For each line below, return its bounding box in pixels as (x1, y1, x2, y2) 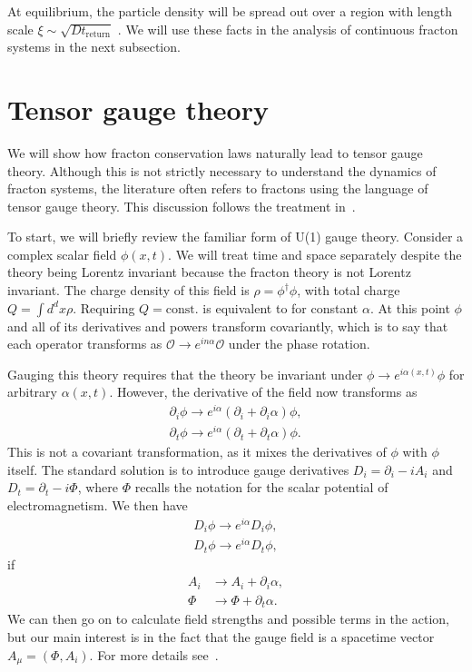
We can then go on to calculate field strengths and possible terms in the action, (7, 609, 449, 628)
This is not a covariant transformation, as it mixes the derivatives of (7, 442, 387, 461)
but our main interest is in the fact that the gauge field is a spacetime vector (7, 627, 435, 646)
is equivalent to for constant (202, 298, 359, 317)
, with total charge (297, 281, 400, 300)
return (85, 30, 111, 40)
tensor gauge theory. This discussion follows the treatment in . (7, 196, 356, 215)
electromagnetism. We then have (7, 496, 188, 515)
